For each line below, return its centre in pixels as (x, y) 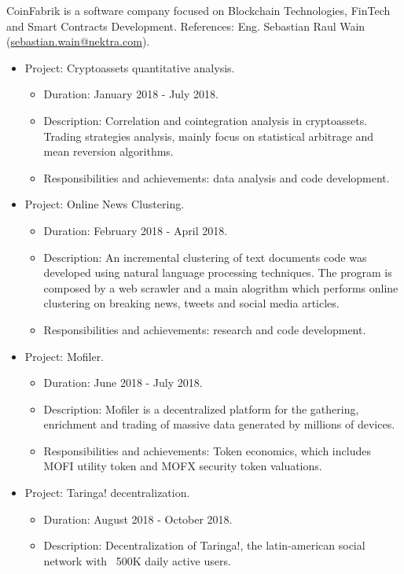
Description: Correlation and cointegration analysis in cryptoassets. (206, 120)
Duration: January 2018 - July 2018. (131, 94)
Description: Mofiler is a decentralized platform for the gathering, (201, 408)
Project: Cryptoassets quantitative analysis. (130, 67)
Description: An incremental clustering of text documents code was (205, 257)
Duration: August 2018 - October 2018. (138, 519)
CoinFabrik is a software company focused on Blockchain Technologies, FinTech (198, 10)
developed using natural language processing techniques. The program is (218, 272)
